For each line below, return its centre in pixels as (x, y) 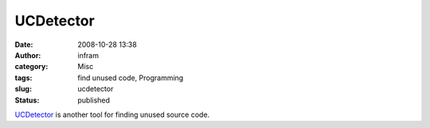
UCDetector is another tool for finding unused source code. (112, 114)
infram (88, 55)
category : (31, 67)
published (94, 100)
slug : (23, 89)
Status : (27, 100)
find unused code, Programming (131, 78)
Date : (24, 45)
